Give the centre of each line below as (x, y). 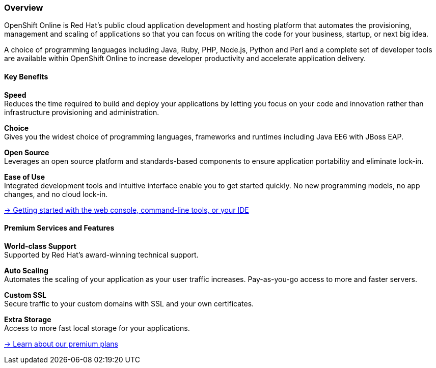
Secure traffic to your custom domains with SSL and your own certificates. (129, 303)
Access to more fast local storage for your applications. (97, 328)
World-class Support (40, 246)
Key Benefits (26, 76)
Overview (24, 8)
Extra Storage (28, 319)
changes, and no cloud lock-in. (56, 194)
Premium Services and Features (59, 228)
